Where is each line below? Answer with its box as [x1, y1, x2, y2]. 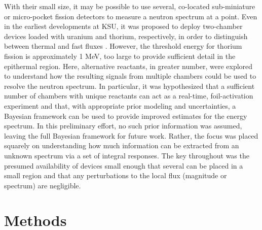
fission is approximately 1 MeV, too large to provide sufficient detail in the [4, 50, 236, 61]
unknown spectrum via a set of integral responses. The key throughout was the [4, 150, 249, 160]
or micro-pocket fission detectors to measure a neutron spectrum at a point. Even [4, 11, 257, 21]
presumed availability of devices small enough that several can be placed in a [4, 160, 243, 171]
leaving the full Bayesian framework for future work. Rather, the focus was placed [4, 130, 258, 141]
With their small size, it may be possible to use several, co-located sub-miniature [4, 1, 255, 11]
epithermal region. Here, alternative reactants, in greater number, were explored [4, 60, 253, 71]
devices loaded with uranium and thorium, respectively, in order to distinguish [4, 30, 248, 41]
